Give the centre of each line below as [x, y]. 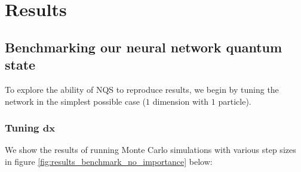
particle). [235, 101]
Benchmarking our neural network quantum [144, 47]
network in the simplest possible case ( [76, 101]
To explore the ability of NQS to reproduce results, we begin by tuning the [142, 89]
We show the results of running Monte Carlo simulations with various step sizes [150, 150]
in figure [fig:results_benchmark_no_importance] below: [109, 161]
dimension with [181, 101]
